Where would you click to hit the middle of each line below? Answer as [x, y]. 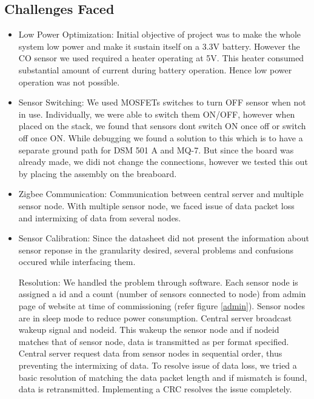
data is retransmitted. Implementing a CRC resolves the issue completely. [155, 389]
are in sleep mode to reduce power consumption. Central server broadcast [155, 317]
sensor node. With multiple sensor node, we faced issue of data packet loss [156, 205]
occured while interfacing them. [77, 262]
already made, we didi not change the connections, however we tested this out [163, 162]
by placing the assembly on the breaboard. [98, 173]
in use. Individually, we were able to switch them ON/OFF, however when [157, 114]
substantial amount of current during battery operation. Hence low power [155, 69]
